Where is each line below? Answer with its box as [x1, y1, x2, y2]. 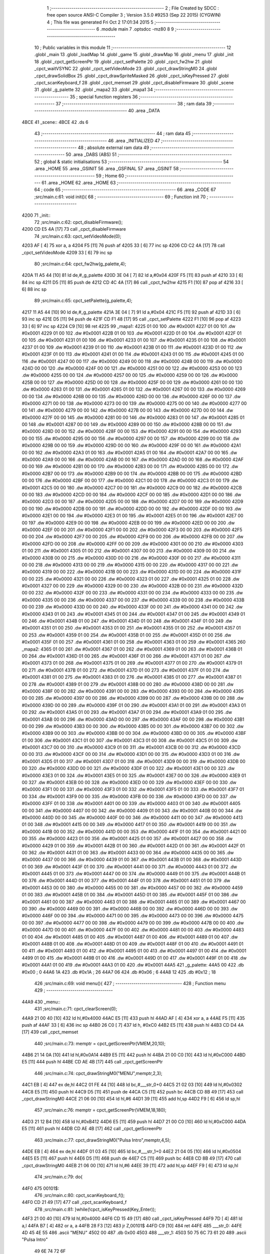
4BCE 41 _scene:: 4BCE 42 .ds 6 [21, 119, 88, 125]
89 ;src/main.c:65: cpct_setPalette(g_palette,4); [34, 297, 132, 303]
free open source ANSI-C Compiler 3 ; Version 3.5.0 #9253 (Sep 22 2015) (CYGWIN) [46, 12, 221, 18]
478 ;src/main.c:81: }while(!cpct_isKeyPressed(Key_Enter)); [34, 1206, 156, 1212]
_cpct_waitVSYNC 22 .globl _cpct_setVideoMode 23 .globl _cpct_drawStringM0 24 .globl [34, 66, 217, 72]
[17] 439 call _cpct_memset [21, 1029, 78, 1035]
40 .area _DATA [128, 108, 160, 114]
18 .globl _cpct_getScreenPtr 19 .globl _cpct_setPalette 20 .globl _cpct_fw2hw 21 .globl [34, 58, 212, 65]
